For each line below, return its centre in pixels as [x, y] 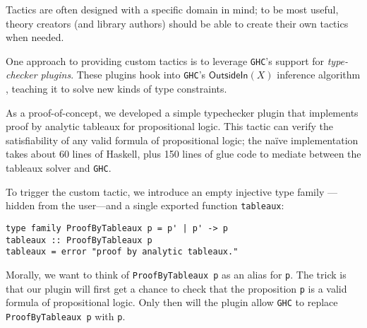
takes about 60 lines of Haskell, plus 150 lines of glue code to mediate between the [183, 154]
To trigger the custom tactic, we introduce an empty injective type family [165, 191]
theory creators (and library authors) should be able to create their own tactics [177, 23]
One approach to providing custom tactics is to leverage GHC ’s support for [165, 60]
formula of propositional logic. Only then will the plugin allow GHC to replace [172, 302]
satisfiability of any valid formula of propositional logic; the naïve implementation [182, 140]
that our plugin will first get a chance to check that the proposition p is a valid [176, 288]
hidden [20, 205]
